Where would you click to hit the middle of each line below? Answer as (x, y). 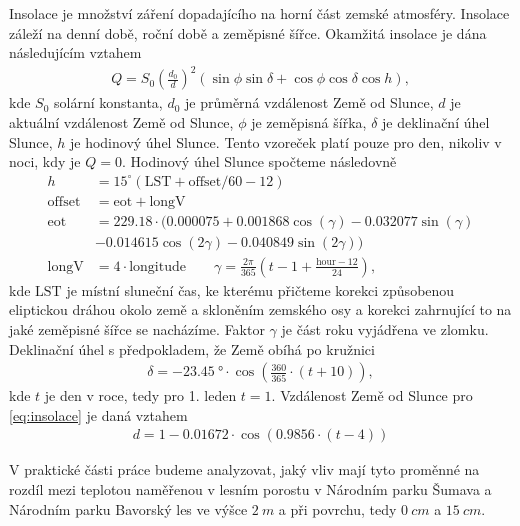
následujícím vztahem (75, 52)
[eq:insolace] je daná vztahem (98, 414)
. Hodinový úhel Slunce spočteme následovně (259, 161)
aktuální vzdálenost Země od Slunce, (121, 121)
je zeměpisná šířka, (309, 121)
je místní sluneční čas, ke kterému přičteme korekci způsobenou (260, 289)
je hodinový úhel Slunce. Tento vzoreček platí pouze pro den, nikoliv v (285, 141)
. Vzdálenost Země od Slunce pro (372, 395)
